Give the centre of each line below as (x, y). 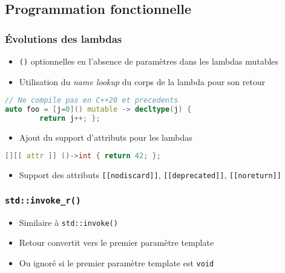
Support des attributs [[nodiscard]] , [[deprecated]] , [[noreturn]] (150, 175)
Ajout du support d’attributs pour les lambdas (106, 137)
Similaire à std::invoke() (68, 222)
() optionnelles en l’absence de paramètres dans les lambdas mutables (149, 61)
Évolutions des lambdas (64, 38)
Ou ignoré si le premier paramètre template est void (116, 263)
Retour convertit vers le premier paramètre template (116, 242)
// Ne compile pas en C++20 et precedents (92, 101)
